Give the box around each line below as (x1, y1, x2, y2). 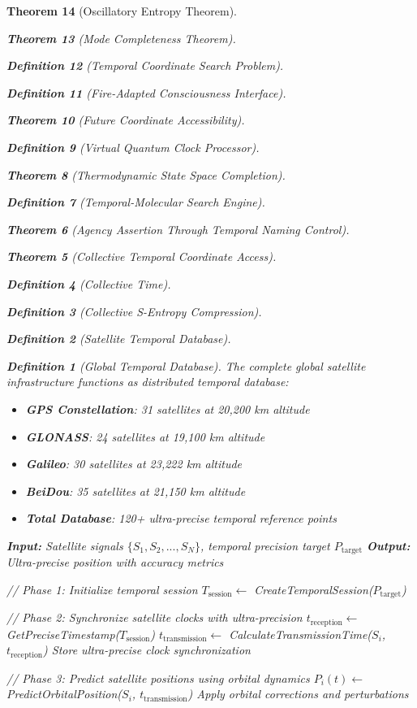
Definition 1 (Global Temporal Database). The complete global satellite (6, 357, 366, 374)
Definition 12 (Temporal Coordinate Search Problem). (6, 57, 284, 74)
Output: (367, 536, 411, 554)
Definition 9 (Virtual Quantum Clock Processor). (6, 138, 260, 155)
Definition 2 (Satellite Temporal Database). (6, 330, 231, 347)
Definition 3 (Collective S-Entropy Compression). (6, 302, 262, 319)
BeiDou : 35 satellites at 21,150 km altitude (25, 482, 246, 499)
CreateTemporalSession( (254, 580, 373, 597)
